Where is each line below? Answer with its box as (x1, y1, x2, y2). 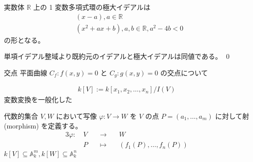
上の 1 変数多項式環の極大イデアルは (33, 2, 151, 12)
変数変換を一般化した (4, 94, 72, 105)
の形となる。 (4, 35, 45, 45)
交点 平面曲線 (4, 67, 47, 77)
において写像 (56, 110, 97, 121)
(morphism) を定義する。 (4, 120, 82, 130)
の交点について (160, 67, 208, 77)
